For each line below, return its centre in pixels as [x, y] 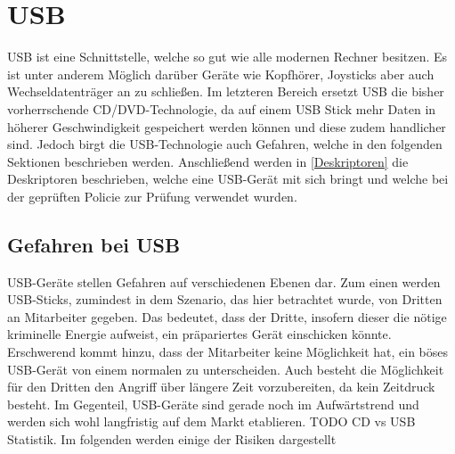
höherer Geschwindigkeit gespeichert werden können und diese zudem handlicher [227, 126]
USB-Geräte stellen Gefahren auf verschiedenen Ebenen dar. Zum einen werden [224, 281]
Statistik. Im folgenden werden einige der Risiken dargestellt [172, 439]
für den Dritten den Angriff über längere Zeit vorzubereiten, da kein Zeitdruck [221, 387]
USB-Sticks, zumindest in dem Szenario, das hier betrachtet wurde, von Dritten [225, 299]
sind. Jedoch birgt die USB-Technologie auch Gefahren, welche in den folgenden [225, 144]
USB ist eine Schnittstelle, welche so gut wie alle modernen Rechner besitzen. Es [227, 57]
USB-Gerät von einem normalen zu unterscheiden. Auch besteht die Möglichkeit [226, 369]
